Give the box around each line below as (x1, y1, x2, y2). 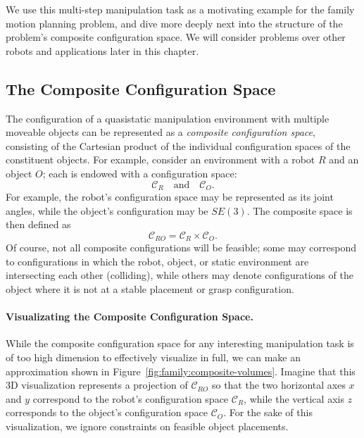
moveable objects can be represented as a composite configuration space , (6, 125, 315, 139)
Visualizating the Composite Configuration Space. (6, 309, 253, 324)
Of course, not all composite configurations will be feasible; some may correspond (6, 240, 356, 255)
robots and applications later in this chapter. (6, 43, 199, 58)
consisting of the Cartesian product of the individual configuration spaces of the (6, 138, 351, 153)
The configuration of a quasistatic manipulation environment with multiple (6, 111, 330, 125)
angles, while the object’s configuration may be (6, 203, 208, 218)
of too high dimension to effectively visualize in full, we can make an (6, 350, 301, 364)
